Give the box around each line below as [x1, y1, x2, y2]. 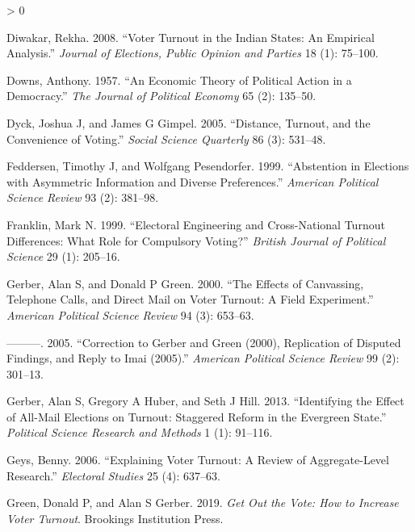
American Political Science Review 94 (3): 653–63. [6, 306, 254, 323]
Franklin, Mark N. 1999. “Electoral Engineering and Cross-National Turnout [6, 216, 385, 232]
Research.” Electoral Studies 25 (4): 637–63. [6, 467, 220, 484]
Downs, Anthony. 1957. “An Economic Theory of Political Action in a [6, 71, 352, 88]
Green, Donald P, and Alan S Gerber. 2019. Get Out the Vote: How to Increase [6, 494, 399, 511]
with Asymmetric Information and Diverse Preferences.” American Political [6, 173, 379, 190]
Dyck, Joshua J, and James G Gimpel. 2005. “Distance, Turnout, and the [6, 114, 371, 131]
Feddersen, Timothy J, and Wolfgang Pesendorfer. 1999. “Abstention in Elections [6, 157, 409, 174]
